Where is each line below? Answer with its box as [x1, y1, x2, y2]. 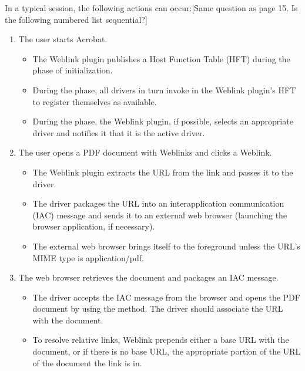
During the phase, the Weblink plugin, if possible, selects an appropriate [32, 115, 293, 127]
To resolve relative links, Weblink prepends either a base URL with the [32, 333, 289, 346]
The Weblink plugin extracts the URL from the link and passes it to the [32, 166, 293, 178]
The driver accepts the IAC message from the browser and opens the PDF [32, 291, 300, 303]
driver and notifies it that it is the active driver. [32, 126, 205, 139]
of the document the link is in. [32, 356, 142, 369]
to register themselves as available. [32, 95, 157, 107]
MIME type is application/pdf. [32, 251, 144, 264]
